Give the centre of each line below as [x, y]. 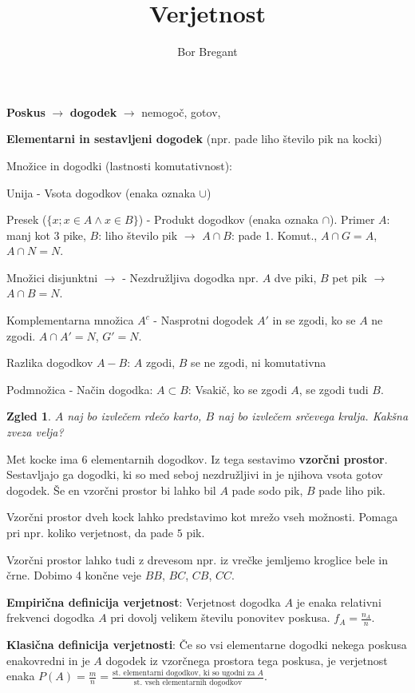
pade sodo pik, [267, 490]
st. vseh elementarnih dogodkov [188, 682]
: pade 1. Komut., [274, 235]
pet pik [350, 277]
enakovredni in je [48, 660]
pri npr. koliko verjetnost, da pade [90, 532]
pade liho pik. [352, 490]
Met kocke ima [42, 458]
